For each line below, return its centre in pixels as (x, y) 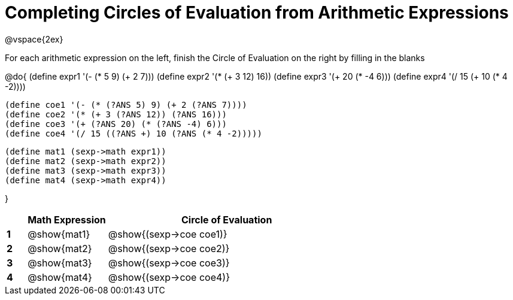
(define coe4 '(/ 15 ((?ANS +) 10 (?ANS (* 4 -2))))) (133, 133)
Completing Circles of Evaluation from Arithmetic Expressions (257, 13)
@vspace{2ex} (34, 39)
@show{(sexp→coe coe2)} (169, 248)
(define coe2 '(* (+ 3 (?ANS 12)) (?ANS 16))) (116, 114)
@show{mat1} (59, 234)
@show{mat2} (60, 248)
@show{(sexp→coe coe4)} (169, 277)
